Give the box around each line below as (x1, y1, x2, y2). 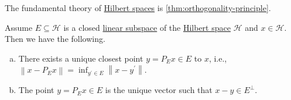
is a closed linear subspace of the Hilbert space (63, 21, 231, 33)
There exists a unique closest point (18, 52, 143, 64)
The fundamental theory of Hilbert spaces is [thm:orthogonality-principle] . (5, 2, 271, 13)
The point (18, 84, 54, 96)
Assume (5, 21, 33, 33)
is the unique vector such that (105, 84, 213, 96)
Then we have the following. (5, 33, 105, 45)
